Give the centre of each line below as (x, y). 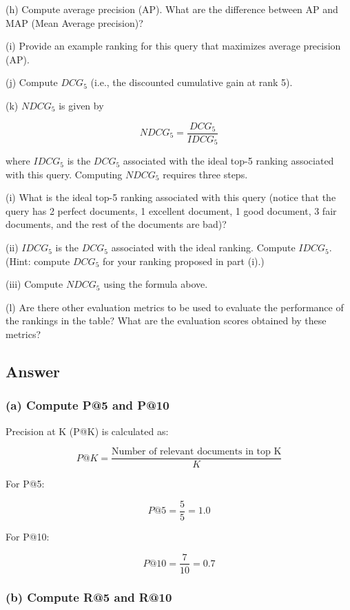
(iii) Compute (34, 284)
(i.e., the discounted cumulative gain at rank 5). (192, 82)
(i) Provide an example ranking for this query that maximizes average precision (173, 46)
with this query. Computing (64, 174)
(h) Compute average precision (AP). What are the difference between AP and (172, 9)
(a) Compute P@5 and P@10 (87, 405)
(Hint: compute (38, 261)
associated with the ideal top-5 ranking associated (228, 161)
